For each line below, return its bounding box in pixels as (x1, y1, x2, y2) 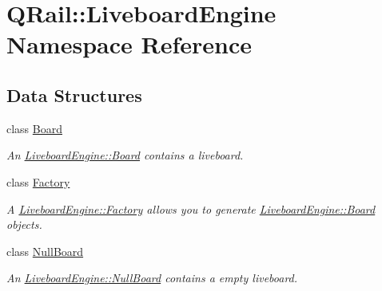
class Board (6, 120, 62, 136)
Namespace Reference (6, 28, 252, 61)
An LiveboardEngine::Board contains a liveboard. (6, 147, 244, 163)
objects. (6, 216, 42, 233)
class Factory (6, 173, 70, 190)
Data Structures (6, 82, 142, 107)
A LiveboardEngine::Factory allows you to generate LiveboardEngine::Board (6, 200, 376, 217)
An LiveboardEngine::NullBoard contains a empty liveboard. (6, 269, 298, 286)
